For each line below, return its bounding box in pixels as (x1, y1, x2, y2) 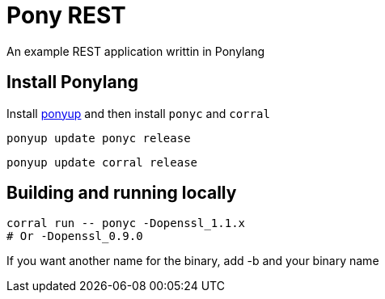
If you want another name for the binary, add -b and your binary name (6, 254, 379, 268)
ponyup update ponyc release (6, 131, 191, 145)
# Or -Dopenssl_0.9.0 (6, 230, 143, 243)
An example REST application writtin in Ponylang (6, 44, 265, 58)
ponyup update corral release (6, 155, 198, 169)
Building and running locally (6, 183, 237, 204)
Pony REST (6, 2, 126, 29)
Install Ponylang (6, 72, 139, 93)
